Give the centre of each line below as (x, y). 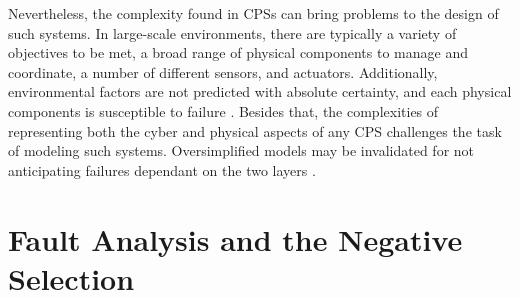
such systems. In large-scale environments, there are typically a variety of (232, 32)
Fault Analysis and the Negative (235, 238)
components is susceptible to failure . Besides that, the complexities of (223, 110)
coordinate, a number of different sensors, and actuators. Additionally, (223, 71)
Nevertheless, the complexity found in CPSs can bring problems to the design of (253, 13)
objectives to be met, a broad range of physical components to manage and (238, 52)
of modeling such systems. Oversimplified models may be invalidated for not (241, 150)
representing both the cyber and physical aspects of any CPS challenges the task (255, 130)
